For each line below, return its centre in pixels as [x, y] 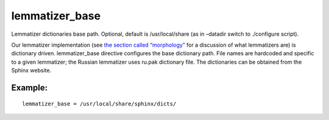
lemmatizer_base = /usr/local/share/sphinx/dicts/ [99, 104]
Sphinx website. [31, 70]
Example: [30, 88]
